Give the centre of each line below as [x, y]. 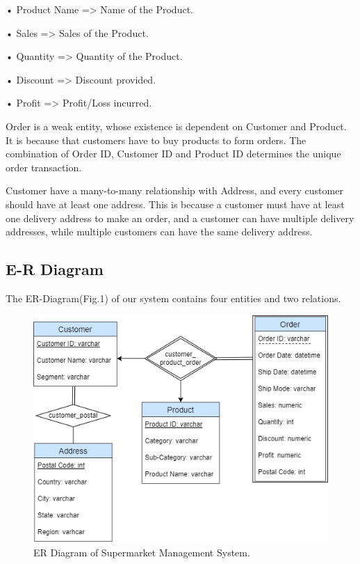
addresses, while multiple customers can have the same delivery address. [159, 232]
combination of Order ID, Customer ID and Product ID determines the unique [173, 154]
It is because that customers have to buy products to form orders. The [156, 140]
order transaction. [44, 167]
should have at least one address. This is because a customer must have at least [175, 204]
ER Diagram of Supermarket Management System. [142, 553]
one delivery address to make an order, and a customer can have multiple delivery [180, 218]
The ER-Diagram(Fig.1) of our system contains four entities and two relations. [173, 298]
